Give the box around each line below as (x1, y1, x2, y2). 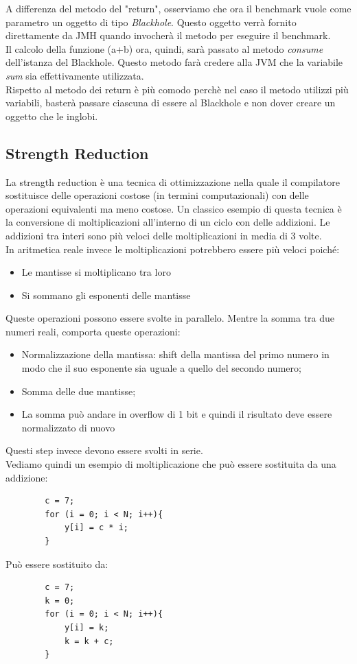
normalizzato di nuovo (21, 420, 115, 434)
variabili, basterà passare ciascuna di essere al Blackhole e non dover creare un (5, 95, 336, 110)
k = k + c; (64, 636, 114, 646)
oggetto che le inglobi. (5, 108, 98, 123)
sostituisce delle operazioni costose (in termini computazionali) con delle (5, 188, 309, 202)
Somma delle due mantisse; (21, 383, 136, 398)
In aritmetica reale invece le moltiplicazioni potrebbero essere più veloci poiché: (5, 241, 340, 256)
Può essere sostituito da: (5, 556, 108, 571)
